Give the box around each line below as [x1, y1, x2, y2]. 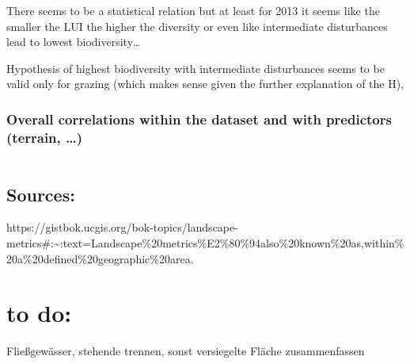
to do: [6, 297, 72, 329]
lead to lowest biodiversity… [6, 33, 141, 50]
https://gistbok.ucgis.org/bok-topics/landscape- [6, 219, 238, 236]
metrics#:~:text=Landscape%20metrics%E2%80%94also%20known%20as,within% [6, 234, 404, 251]
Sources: [6, 182, 75, 206]
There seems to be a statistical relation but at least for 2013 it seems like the [6, 2, 380, 18]
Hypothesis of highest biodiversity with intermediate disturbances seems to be [6, 59, 385, 76]
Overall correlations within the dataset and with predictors [6, 109, 392, 128]
